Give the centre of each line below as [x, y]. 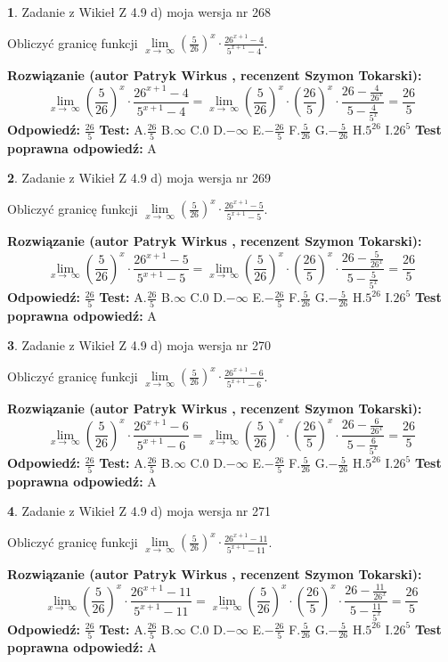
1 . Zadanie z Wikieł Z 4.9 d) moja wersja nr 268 [139, 12]
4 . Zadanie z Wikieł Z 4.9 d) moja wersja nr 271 [139, 511]
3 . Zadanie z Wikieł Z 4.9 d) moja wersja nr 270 [139, 345]
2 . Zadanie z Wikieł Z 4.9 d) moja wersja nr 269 [139, 178]
